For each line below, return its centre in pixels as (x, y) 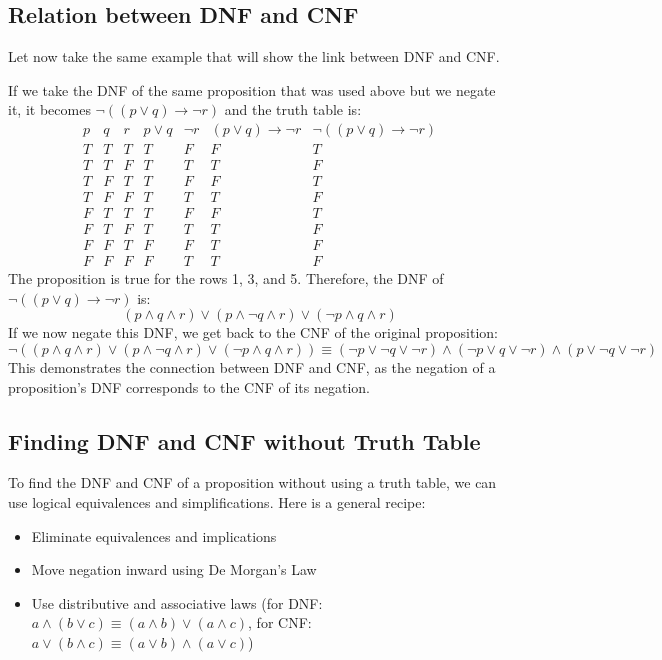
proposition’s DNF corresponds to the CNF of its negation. (189, 386)
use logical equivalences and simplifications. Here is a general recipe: (217, 502)
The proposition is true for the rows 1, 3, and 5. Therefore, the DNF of (226, 278)
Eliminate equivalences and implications (154, 535)
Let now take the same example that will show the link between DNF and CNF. (254, 56)
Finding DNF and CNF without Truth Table (244, 440)
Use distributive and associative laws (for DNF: (177, 602)
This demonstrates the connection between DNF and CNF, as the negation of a (252, 367)
